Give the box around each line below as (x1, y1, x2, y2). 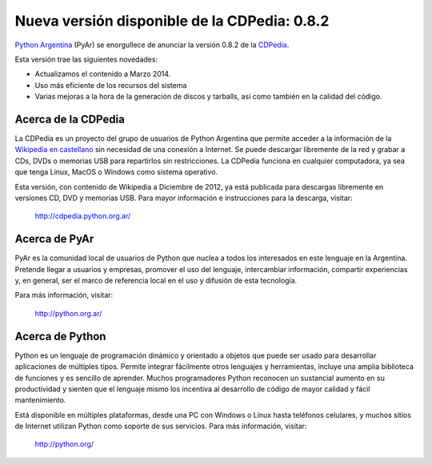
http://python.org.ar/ (34, 308, 102, 318)
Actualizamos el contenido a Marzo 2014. (34, 69, 171, 79)
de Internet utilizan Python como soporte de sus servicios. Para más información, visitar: (14, 421, 307, 431)
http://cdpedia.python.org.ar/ (34, 211, 131, 221)
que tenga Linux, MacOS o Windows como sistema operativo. (14, 167, 218, 177)
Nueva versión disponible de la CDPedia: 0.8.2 (14, 12, 330, 30)
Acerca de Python (14, 329, 106, 343)
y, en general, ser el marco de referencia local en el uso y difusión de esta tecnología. (14, 276, 298, 286)
